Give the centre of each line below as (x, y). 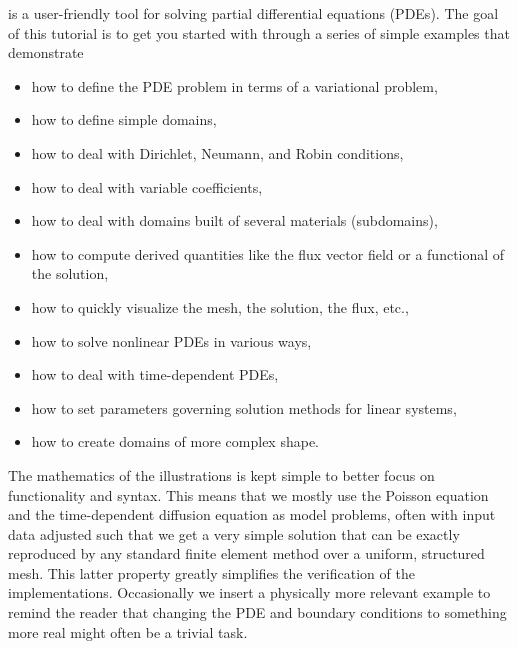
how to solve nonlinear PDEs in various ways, (171, 340)
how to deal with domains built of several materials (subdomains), (234, 220)
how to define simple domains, (124, 119)
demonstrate (46, 52)
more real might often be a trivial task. (128, 631)
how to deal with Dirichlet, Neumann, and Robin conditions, (217, 152)
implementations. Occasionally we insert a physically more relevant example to (249, 592)
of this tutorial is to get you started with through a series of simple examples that (259, 32)
